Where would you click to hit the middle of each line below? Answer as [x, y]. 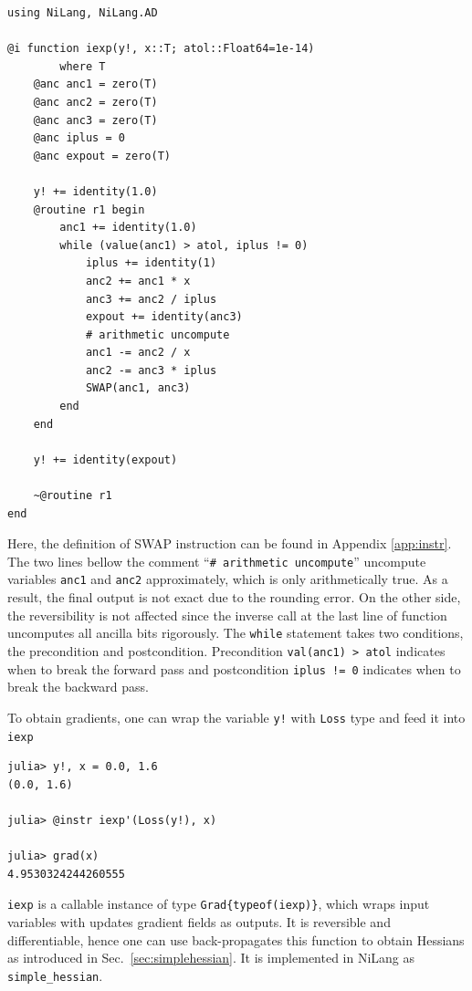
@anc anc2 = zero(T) [95, 102]
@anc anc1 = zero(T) [95, 84]
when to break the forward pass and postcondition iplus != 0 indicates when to [234, 668]
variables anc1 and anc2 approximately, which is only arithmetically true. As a [228, 579]
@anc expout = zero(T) [102, 156]
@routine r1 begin [89, 209]
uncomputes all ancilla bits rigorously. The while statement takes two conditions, [236, 633]
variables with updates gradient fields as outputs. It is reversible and [199, 922]
